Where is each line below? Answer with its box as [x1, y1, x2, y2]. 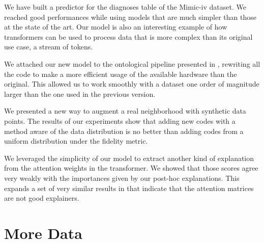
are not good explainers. [4, 193, 79, 203]
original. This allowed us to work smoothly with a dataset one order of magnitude [4, 78, 259, 89]
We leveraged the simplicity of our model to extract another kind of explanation [4, 152, 254, 163]
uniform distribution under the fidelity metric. [4, 136, 148, 146]
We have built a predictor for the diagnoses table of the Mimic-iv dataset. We [4, 2, 246, 12]
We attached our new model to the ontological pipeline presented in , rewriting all [4, 58, 260, 69]
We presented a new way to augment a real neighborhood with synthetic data [4, 105, 246, 116]
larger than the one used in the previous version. [4, 88, 156, 99]
